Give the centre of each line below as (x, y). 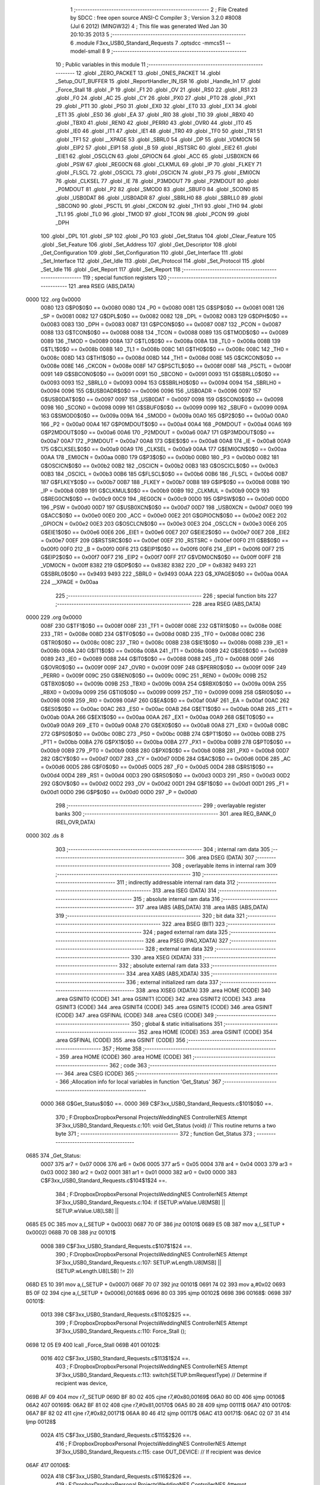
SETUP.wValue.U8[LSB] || (87, 1211)
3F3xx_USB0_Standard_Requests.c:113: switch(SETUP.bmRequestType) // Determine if (161, 1375)
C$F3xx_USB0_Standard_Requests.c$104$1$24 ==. (104, 1181)
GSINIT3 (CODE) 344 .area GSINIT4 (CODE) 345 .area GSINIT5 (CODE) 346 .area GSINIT (164, 1007)
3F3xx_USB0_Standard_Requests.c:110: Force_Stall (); (121, 1331)
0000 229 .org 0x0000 (54, 617)
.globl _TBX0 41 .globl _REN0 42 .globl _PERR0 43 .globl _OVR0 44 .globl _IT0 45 (154, 123)
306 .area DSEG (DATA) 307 (220, 857)
